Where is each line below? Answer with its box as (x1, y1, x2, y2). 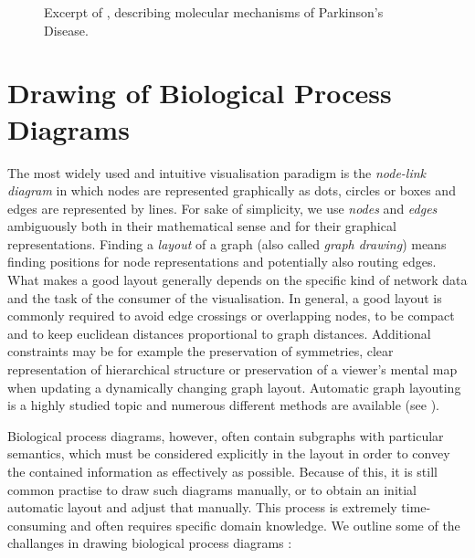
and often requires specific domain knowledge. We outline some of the (70, 515, 460, 534)
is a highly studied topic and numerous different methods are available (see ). (7, 395, 439, 415)
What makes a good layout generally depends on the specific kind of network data (7, 270, 468, 290)
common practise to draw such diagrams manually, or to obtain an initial (7, 479, 417, 499)
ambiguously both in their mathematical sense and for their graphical (7, 216, 396, 236)
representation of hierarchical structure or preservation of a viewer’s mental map (7, 360, 458, 379)
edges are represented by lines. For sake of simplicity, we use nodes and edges (7, 198, 438, 217)
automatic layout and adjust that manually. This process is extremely (7, 498, 397, 517)
